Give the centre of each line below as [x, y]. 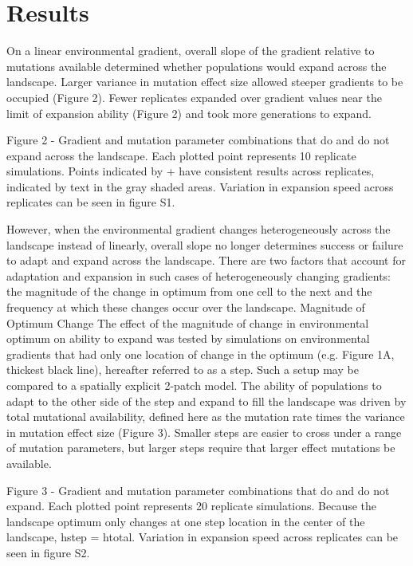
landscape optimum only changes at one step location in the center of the [186, 521]
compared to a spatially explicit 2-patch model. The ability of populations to [194, 385]
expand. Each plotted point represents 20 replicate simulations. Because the [192, 506]
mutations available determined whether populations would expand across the [197, 66]
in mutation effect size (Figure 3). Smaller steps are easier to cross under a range [204, 432]
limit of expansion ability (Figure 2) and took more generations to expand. [189, 113]
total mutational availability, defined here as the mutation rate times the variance [206, 417]
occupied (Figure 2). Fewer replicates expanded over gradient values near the [194, 97]
